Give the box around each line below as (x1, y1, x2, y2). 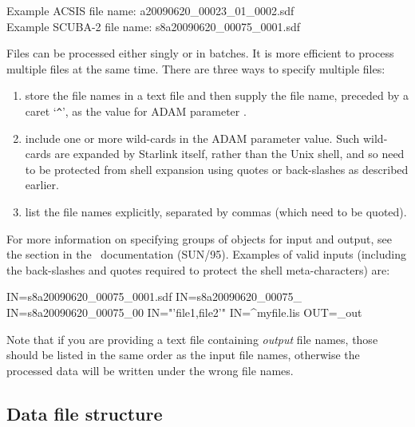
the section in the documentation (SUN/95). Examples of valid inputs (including (6, 246, 406, 263)
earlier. (25, 176, 59, 193)
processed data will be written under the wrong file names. (6, 362, 294, 378)
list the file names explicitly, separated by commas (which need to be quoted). (25, 204, 407, 219)
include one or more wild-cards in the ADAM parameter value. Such (25, 129, 360, 146)
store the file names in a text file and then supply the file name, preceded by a (25, 87, 409, 104)
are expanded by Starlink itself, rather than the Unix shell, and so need (54, 145, 405, 162)
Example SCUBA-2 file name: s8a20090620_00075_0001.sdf (6, 18, 301, 34)
